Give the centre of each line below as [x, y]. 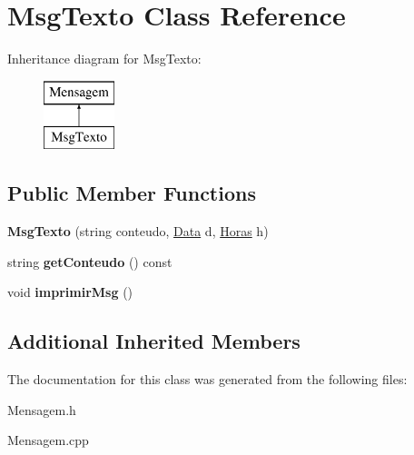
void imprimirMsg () [70, 292]
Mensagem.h [42, 409]
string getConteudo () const [90, 261]
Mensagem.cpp [48, 440]
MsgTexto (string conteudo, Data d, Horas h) [138, 231]
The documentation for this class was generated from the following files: [207, 379]
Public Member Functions [132, 193]
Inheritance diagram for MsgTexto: [104, 59]
